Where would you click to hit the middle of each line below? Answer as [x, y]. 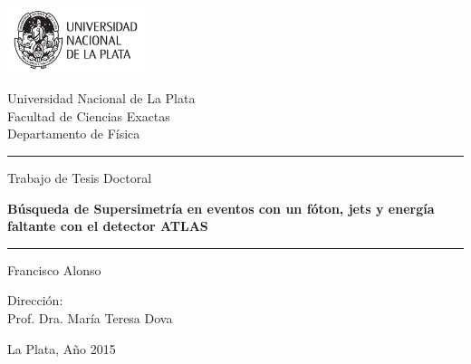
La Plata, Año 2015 [62, 348]
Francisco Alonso [54, 269]
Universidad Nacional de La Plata [101, 98]
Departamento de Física [74, 134]
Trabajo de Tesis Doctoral [80, 178]
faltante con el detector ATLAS [108, 226]
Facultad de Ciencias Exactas [89, 115]
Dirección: [35, 300]
